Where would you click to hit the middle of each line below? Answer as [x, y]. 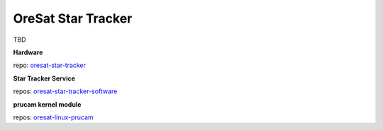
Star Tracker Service [44, 78]
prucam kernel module [47, 104]
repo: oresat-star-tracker [50, 65]
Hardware [28, 52]
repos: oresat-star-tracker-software [65, 91]
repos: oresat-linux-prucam [53, 117]
